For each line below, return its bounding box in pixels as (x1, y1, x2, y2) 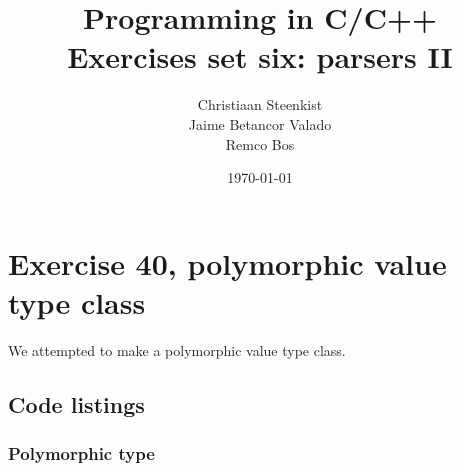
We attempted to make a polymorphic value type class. (8, 339, 346, 360)
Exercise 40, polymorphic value (8, 242, 447, 283)
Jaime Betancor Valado (188, 113, 332, 134)
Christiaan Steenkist (197, 94, 323, 115)
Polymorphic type (8, 441, 155, 466)
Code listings (8, 388, 145, 419)
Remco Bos (225, 133, 295, 154)
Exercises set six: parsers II (67, 36, 453, 77)
